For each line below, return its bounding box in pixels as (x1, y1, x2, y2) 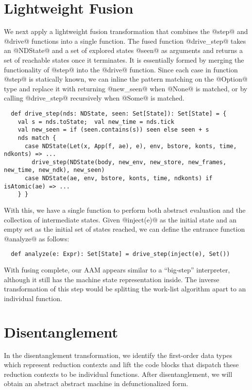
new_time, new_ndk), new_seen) (4, 167, 105, 174)
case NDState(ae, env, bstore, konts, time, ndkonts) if (24, 175, 213, 182)
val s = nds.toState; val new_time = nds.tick (17, 118, 174, 125)
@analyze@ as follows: (4, 233, 69, 243)
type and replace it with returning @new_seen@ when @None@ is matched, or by (4, 83, 248, 93)
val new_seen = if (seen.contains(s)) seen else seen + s (17, 126, 209, 134)
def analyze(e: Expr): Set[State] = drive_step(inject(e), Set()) (11, 251, 230, 258)
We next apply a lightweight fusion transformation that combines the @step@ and (4, 26, 248, 36)
